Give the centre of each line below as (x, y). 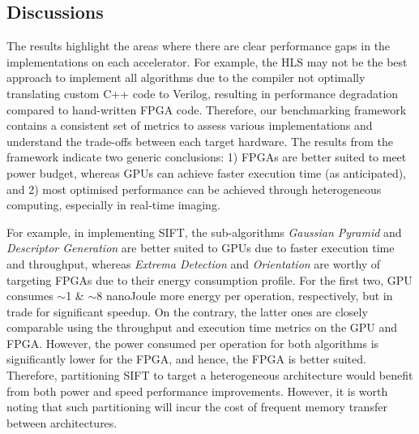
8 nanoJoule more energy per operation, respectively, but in (245, 296)
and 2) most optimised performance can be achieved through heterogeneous (194, 189)
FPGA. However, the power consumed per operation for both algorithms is (193, 343)
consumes (30, 296)
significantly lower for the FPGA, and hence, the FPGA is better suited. (186, 359)
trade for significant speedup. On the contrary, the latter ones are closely (187, 311)
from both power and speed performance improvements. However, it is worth (197, 391)
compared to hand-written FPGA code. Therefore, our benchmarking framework (207, 109)
